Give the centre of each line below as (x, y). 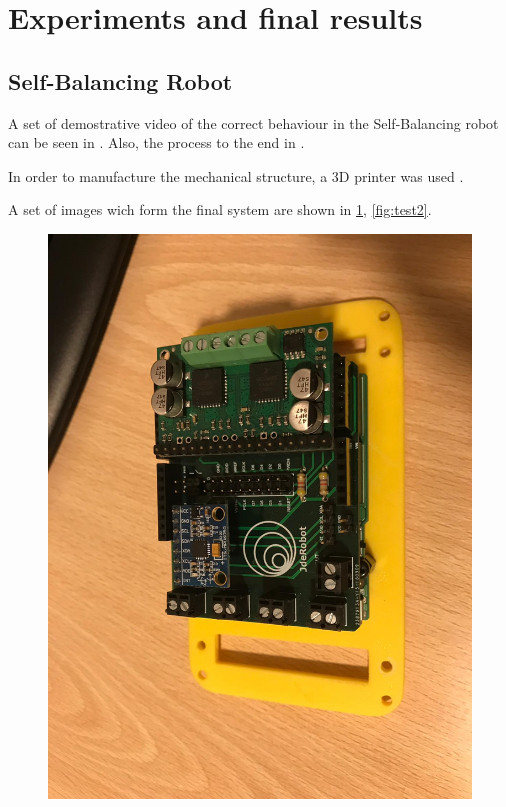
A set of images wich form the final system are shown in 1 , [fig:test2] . (220, 209)
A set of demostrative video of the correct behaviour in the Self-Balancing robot (253, 122)
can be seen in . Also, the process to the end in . (156, 142)
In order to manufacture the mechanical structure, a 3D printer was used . (236, 175)
